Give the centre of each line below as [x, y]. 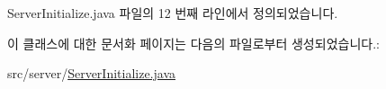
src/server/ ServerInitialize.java [92, 73]
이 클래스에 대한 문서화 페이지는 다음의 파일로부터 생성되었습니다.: [193, 43]
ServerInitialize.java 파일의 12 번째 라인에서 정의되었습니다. [173, 13]
